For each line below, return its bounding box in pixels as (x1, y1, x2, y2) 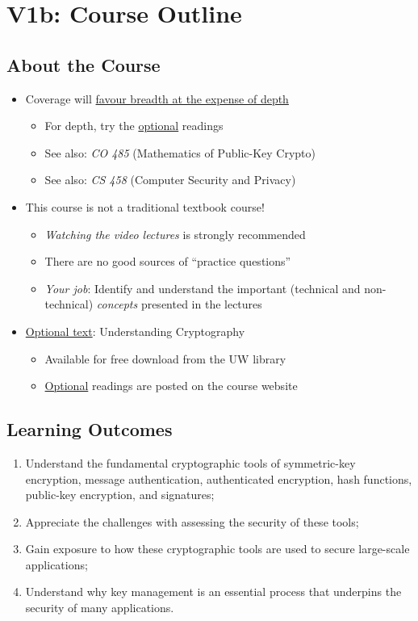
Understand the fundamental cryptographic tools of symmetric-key (25, 454, 356, 471)
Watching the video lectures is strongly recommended (44, 225, 306, 242)
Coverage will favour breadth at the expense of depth (25, 90, 289, 107)
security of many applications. (25, 599, 174, 616)
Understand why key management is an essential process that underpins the (25, 583, 402, 600)
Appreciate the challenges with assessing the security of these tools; (25, 513, 359, 530)
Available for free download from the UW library (44, 350, 286, 367)
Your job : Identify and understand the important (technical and (44, 279, 361, 296)
